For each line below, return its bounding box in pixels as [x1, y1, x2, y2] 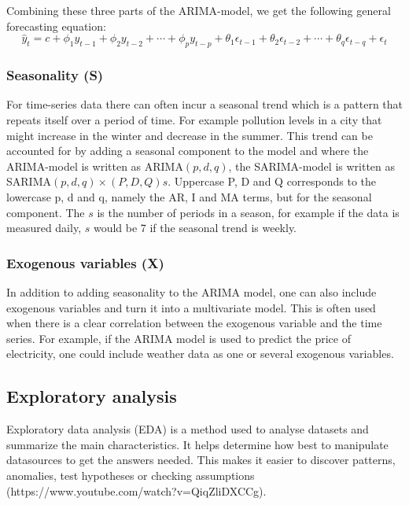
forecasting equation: [6, 17, 106, 34]
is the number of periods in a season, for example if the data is [97, 204, 400, 220]
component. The [6, 204, 85, 220]
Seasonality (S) [6, 65, 104, 85]
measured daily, [6, 219, 82, 236]
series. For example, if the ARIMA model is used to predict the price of [6, 330, 351, 346]
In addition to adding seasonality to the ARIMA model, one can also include [6, 283, 377, 300]
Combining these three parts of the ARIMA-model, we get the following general [6, 2, 391, 18]
